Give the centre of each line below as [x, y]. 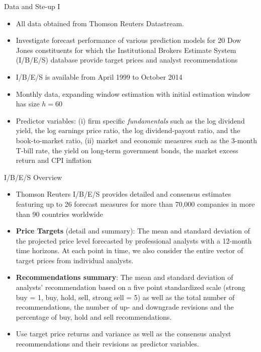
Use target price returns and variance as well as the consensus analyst [123, 334]
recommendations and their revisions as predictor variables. [107, 344]
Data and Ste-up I [32, 6]
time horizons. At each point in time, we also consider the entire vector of [129, 250]
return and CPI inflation [54, 160]
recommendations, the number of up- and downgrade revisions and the [125, 307]
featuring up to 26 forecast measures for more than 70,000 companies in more [135, 203]
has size [28, 104]
